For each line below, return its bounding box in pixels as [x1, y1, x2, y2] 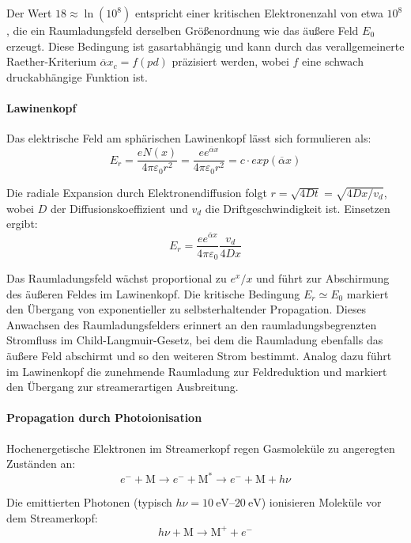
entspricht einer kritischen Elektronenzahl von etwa [134, 5, 383, 21]
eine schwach [302, 53, 364, 70]
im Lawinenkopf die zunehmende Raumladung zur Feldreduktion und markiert [6, 363, 387, 379]
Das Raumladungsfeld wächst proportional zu [6, 270, 227, 287]
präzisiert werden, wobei [172, 53, 289, 70]
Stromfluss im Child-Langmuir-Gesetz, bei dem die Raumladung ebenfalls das [6, 332, 383, 348]
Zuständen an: [6, 455, 76, 472]
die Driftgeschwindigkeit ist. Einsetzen [205, 199, 390, 216]
